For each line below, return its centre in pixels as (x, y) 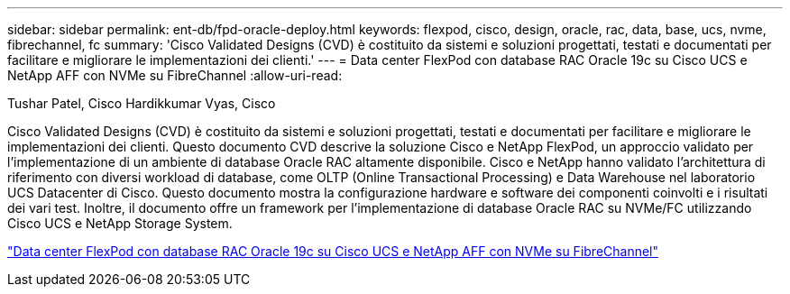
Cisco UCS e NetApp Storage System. (120, 223)
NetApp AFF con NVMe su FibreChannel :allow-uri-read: (175, 75)
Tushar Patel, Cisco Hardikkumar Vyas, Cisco (142, 103)
